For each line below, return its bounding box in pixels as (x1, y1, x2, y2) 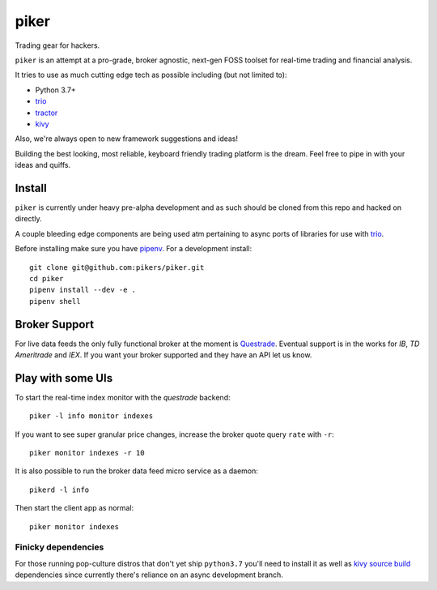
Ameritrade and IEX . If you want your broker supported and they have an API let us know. (15, 350, 312, 360)
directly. (15, 214, 42, 224)
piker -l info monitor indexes (29, 412, 154, 421)
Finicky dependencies (15, 541, 104, 553)
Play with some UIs (15, 371, 113, 385)
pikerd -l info (29, 485, 90, 494)
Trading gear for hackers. (15, 41, 100, 50)
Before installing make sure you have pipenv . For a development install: (15, 244, 252, 254)
